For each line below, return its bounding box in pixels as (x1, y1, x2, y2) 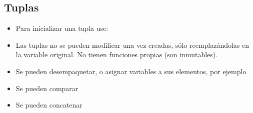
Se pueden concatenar (15, 100, 82, 110)
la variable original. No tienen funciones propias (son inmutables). (15, 49, 218, 60)
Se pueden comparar (15, 83, 78, 93)
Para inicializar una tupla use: (15, 23, 108, 33)
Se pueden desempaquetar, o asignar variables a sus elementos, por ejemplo (15, 66, 246, 76)
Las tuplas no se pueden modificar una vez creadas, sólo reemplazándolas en (15, 39, 249, 50)
